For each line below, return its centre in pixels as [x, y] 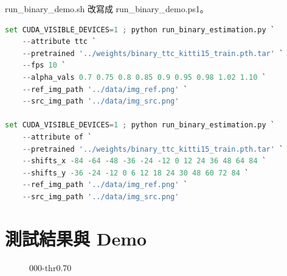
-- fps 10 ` [44, 65]
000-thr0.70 [50, 267]
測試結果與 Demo [76, 238]
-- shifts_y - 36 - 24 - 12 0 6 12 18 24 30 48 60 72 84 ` [136, 173]
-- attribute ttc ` [59, 42]
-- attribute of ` [57, 137]
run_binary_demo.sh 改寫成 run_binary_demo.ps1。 [107, 9]
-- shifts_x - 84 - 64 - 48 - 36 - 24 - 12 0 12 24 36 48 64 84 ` [144, 161]
